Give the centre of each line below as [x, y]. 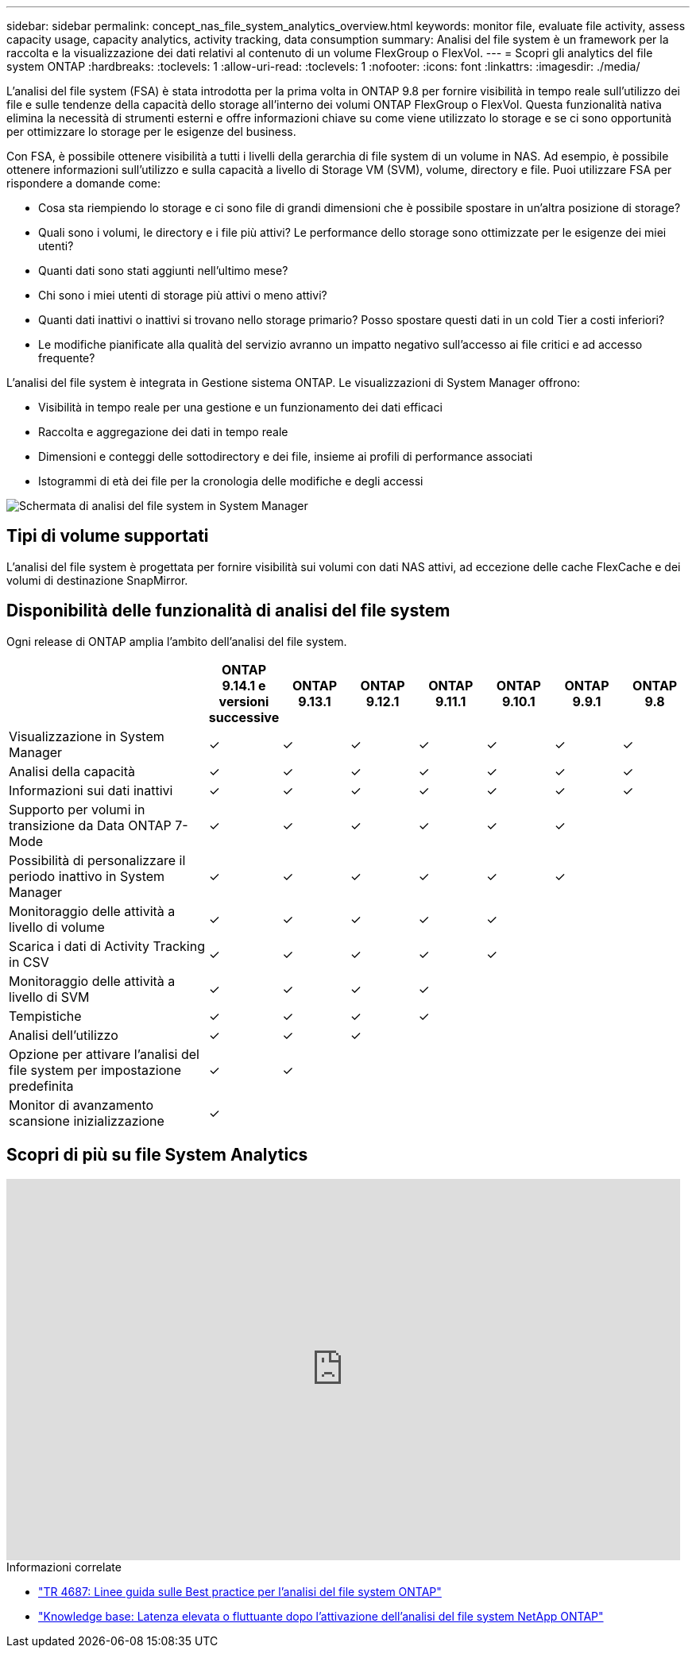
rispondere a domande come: [83, 183]
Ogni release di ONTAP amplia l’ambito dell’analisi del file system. [177, 641]
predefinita [41, 1086]
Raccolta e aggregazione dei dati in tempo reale [163, 432]
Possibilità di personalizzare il [97, 860]
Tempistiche [45, 1016]
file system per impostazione [95, 1070]
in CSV [29, 962]
